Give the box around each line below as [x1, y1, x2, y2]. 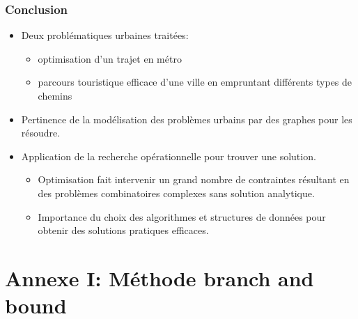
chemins [38, 88, 72, 102]
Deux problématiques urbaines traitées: [21, 28, 189, 42]
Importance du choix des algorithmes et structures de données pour [38, 209, 326, 224]
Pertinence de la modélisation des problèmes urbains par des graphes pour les [21, 111, 352, 126]
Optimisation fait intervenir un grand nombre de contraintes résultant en [38, 172, 350, 187]
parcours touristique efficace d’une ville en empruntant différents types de [38, 75, 352, 89]
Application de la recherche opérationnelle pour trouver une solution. [21, 148, 316, 163]
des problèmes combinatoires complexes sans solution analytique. [38, 185, 315, 200]
